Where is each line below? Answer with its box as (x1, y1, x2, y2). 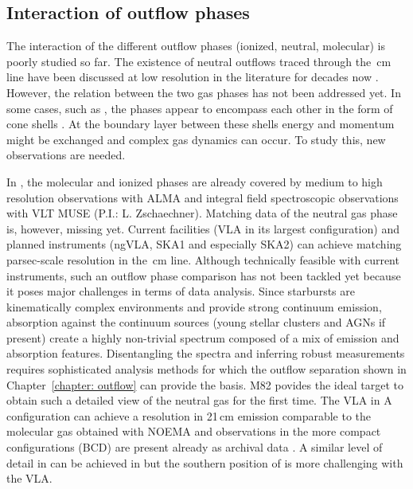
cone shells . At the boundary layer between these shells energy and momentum (6, 115, 395, 132)
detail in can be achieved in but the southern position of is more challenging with (6, 454, 403, 471)
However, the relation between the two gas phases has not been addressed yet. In (6, 84, 401, 100)
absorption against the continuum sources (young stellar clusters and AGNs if (6, 314, 386, 331)
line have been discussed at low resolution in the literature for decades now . (6, 68, 379, 85)
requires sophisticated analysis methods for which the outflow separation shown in (6, 361, 407, 378)
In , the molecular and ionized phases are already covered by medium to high (6, 173, 383, 190)
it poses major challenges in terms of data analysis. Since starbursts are (6, 283, 355, 299)
